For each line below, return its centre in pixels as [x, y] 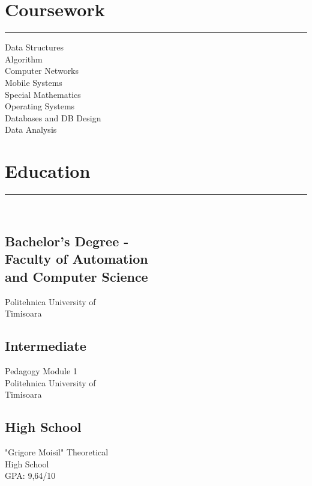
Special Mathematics [43, 94]
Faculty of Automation [76, 259]
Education [48, 171]
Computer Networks [42, 71]
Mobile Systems [34, 82]
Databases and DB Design [53, 117]
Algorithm [24, 59]
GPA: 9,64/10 [30, 475]
